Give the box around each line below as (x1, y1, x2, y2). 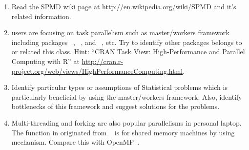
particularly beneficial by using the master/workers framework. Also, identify (11, 91, 242, 102)
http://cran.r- (82, 56, 123, 66)
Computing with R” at (11, 56, 80, 66)
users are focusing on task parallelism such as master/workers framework (11, 27, 229, 38)
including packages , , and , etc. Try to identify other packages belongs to (11, 37, 242, 47)
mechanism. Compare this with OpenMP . (11, 137, 140, 147)
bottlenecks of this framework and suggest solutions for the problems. (11, 101, 220, 111)
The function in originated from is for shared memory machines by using (11, 127, 235, 137)
